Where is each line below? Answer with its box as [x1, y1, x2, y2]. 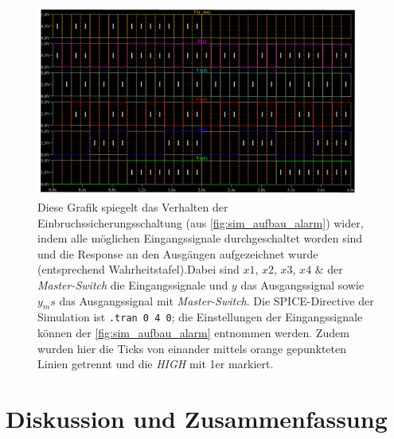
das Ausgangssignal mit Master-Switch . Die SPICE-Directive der [59, 292, 374, 309]
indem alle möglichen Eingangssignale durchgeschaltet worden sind [37, 230, 363, 247]
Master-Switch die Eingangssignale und [37, 276, 228, 293]
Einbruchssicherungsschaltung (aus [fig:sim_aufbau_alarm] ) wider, [37, 214, 364, 231]
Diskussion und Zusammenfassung [6, 402, 388, 434]
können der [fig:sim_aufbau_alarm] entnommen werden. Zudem [37, 324, 349, 340]
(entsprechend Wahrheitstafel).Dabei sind [37, 261, 240, 278]
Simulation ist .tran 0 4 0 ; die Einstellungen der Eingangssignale [37, 309, 363, 325]
